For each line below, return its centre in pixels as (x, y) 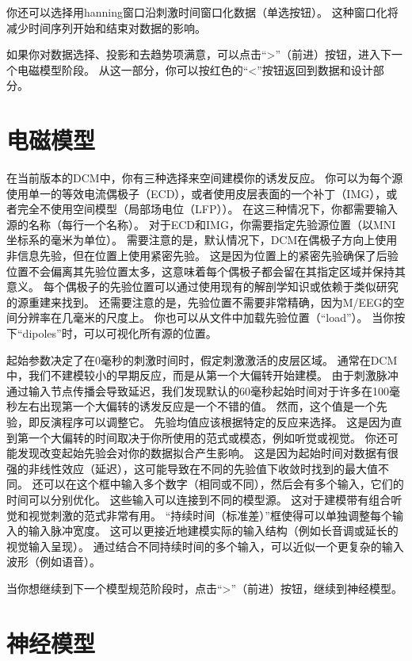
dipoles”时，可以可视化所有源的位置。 (120, 333)
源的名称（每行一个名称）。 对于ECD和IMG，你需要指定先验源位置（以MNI (201, 224)
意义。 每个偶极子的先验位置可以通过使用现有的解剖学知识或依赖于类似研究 (202, 287)
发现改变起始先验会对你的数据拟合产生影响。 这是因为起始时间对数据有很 (208, 453)
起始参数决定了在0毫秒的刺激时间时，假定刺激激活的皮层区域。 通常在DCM (202, 359)
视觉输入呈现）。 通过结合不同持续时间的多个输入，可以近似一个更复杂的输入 (205, 546)
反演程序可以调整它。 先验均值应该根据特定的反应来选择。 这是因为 (215, 422)
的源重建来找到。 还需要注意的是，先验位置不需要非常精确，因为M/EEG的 (200, 302)
